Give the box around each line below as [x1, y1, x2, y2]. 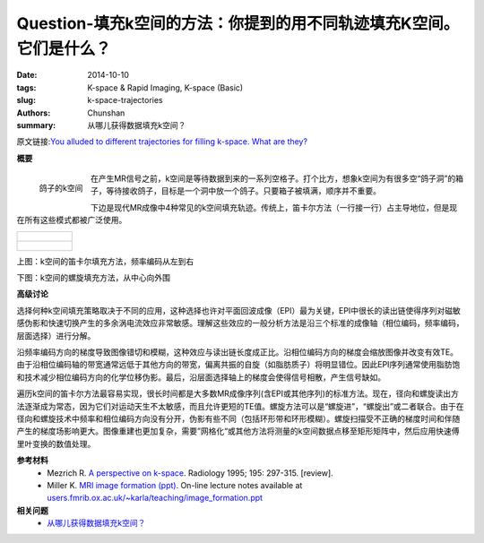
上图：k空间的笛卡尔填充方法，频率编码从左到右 [16, 255, 194, 266]
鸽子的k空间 [39, 182, 83, 193]
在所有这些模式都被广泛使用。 [16, 215, 127, 226]
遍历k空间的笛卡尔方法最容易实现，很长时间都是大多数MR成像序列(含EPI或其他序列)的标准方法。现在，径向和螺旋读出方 [16, 388, 459, 399]
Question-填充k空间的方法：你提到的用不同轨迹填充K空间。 [16, 13, 460, 33]
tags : [16, 82, 37, 93]
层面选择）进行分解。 [16, 330, 96, 340]
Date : [16, 70, 38, 81]
